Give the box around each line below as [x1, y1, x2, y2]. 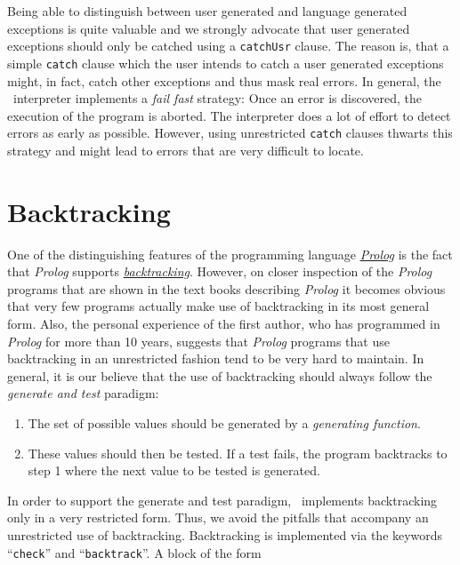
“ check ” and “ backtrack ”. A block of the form [7, 543, 262, 561]
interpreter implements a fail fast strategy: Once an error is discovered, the [12, 89, 422, 107]
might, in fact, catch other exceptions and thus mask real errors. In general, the [7, 71, 441, 90]
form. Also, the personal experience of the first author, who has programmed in [7, 314, 440, 333]
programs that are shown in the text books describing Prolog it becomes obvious [7, 279, 446, 298]
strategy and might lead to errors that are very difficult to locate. [7, 140, 364, 159]
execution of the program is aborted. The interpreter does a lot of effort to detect [7, 106, 451, 124]
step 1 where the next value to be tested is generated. [28, 461, 320, 480]
